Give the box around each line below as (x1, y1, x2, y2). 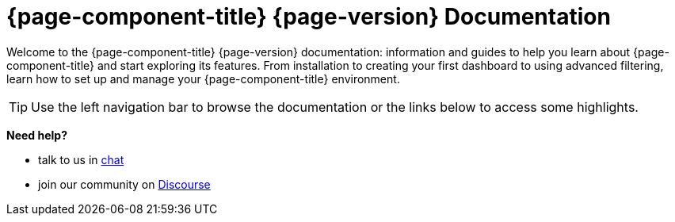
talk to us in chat (38, 152, 124, 166)
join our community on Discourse (38, 177, 211, 191)
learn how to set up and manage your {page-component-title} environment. (6, 71, 400, 86)
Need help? (6, 128, 67, 142)
